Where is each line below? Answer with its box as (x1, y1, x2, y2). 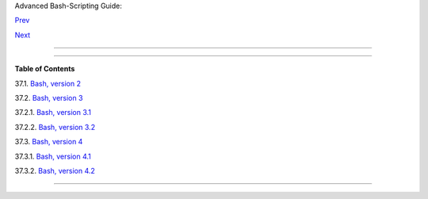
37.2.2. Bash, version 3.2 (14, 122, 95, 132)
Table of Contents (14, 64, 75, 74)
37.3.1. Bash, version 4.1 (14, 151, 91, 161)
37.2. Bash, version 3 (14, 93, 83, 102)
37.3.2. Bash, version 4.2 (14, 166, 95, 175)
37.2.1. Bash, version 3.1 (14, 108, 91, 117)
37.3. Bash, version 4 (14, 137, 83, 147)
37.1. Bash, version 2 (14, 78, 81, 88)
